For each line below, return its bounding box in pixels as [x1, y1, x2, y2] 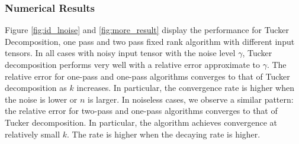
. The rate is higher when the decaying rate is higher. [67, 127, 261, 140]
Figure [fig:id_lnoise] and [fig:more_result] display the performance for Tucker [5, 24, 289, 36]
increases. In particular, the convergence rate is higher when [76, 81, 294, 94]
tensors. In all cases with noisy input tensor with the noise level [5, 47, 236, 59]
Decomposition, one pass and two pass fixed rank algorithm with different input [5, 35, 295, 47]
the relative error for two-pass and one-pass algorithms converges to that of [5, 104, 278, 117]
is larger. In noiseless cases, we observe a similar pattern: [88, 93, 294, 105]
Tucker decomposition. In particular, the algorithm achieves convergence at [5, 116, 277, 128]
